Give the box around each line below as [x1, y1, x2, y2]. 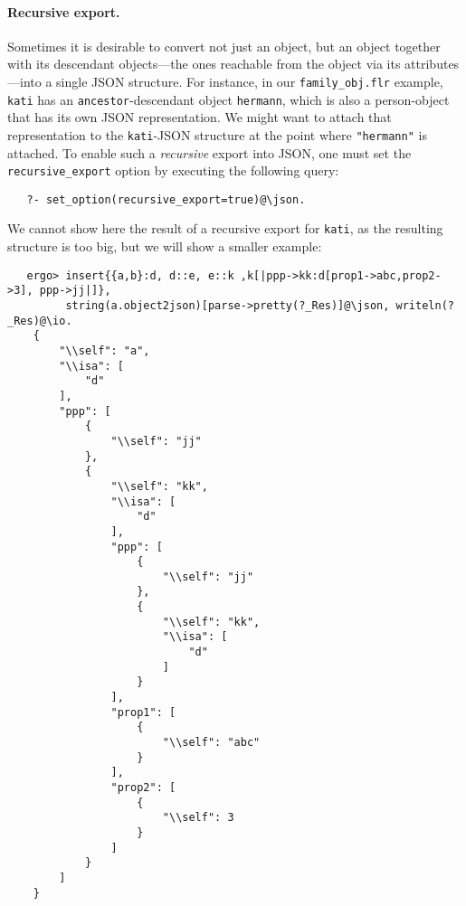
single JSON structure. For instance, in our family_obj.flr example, [56, 71, 443, 90]
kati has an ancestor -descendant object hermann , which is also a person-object [7, 90, 450, 109]
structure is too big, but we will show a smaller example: [7, 237, 322, 256]
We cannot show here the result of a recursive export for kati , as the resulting [7, 219, 443, 238]
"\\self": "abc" [162, 736, 261, 750]
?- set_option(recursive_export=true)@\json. [26, 193, 306, 206]
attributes [404, 54, 460, 73]
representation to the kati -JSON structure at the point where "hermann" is [7, 125, 427, 144]
